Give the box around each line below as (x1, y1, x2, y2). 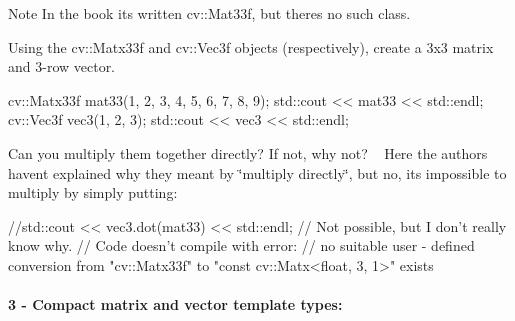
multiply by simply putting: (8, 182, 178, 203)
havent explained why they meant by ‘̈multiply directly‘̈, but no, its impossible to (8, 162, 507, 183)
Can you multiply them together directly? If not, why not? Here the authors (8, 142, 488, 163)
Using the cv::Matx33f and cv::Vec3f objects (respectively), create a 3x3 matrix (8, 36, 494, 57)
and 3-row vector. (8, 56, 116, 77)
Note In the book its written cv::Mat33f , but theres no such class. (8, 3, 411, 23)
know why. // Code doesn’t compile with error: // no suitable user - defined (8, 235, 475, 256)
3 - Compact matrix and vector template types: (8, 294, 343, 315)
